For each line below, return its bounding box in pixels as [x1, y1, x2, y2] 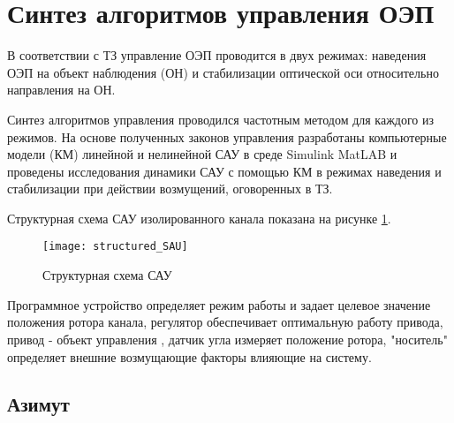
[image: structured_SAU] [42, 240, 188, 253]
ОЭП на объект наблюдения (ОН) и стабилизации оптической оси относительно [7, 63, 439, 81]
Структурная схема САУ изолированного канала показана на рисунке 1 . [7, 208, 391, 227]
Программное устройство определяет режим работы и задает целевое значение [7, 295, 431, 313]
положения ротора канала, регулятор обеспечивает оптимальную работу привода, [7, 313, 443, 331]
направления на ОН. [7, 80, 116, 99]
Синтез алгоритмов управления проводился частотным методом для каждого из [7, 110, 435, 128]
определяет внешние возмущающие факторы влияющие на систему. [7, 347, 372, 366]
